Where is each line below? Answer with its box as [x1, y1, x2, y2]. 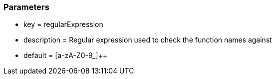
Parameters [3, 2, 49, 12]
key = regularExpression [23, 20, 103, 29]
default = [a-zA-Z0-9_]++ [23, 51, 108, 60]
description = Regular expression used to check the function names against [23, 35, 272, 44]
